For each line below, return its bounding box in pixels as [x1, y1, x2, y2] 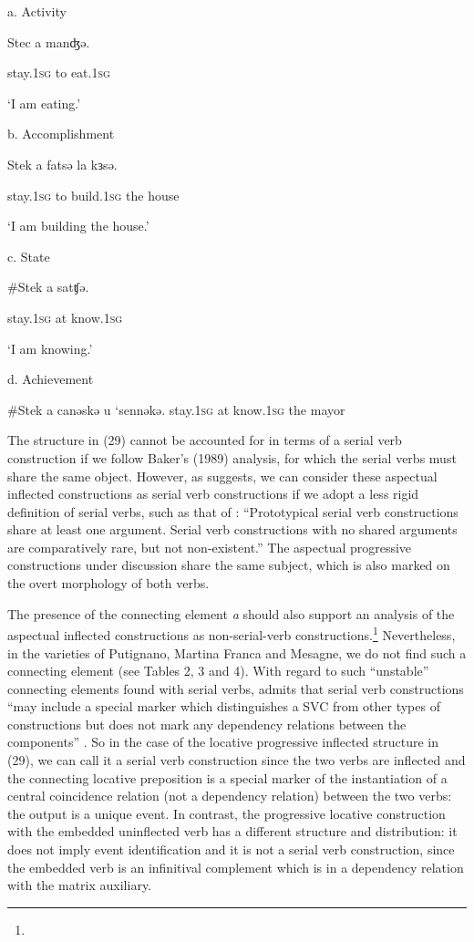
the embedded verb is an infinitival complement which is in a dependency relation [7, 857, 464, 876]
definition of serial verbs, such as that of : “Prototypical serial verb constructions [7, 502, 459, 521]
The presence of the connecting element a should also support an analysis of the [7, 604, 455, 623]
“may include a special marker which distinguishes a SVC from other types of [7, 697, 440, 716]
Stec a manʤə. [7, 32, 90, 51]
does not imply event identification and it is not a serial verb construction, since [7, 840, 455, 859]
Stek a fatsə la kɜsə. [7, 154, 118, 173]
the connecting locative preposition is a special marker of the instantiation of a [7, 768, 448, 787]
